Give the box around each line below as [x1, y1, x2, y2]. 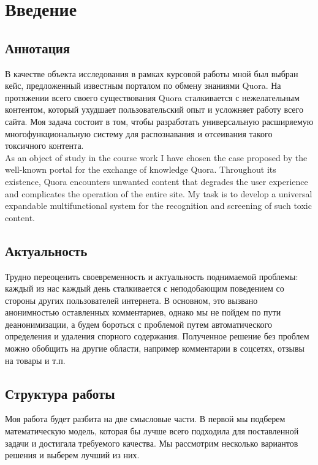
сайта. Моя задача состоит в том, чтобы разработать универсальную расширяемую [5, 115, 314, 127]
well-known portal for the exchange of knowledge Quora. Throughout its [5, 163, 276, 176]
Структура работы [5, 384, 115, 403]
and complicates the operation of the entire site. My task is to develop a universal [5, 187, 312, 200]
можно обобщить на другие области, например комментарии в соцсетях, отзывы [5, 342, 305, 355]
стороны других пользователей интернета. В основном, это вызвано [5, 293, 258, 306]
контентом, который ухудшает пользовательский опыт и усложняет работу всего [5, 103, 303, 116]
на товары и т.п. [5, 353, 66, 366]
